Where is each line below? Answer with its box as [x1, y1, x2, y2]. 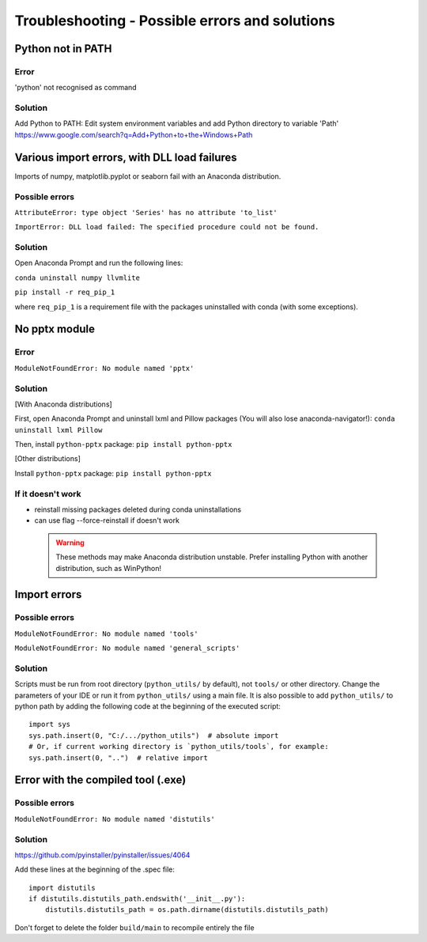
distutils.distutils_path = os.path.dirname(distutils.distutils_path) [44, 906, 329, 914]
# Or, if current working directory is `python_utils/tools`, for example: [28, 742, 329, 751]
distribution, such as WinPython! [55, 563, 162, 573]
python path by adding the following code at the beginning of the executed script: [14, 702, 281, 711]
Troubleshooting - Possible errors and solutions [14, 12, 335, 29]
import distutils [28, 883, 96, 892]
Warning [55, 538, 85, 547]
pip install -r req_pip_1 [14, 288, 115, 297]
